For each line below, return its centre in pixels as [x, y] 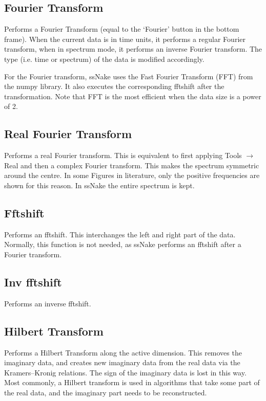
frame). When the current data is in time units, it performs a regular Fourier [125, 39]
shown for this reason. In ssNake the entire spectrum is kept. [99, 185]
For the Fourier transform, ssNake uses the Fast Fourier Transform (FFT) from [129, 76]
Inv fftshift [33, 282]
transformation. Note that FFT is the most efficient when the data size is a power [133, 96]
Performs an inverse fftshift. [48, 303]
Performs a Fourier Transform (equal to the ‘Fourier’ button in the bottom [122, 29]
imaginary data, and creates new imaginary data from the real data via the [122, 362]
